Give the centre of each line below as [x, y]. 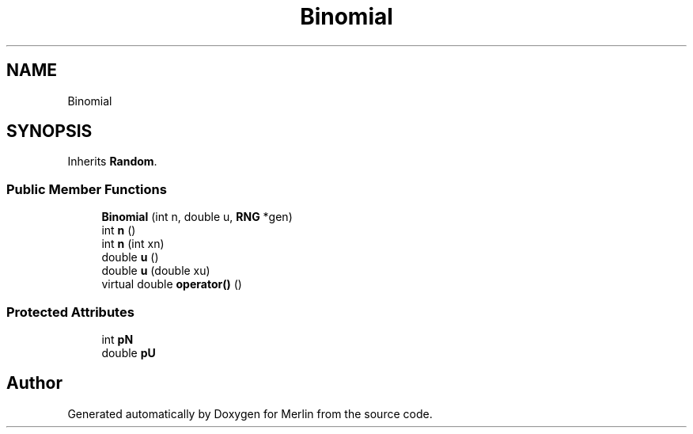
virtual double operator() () [172, 284]
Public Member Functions [87, 189]
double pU [129, 352]
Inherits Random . [112, 162]
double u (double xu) [156, 271]
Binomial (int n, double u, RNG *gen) [197, 217]
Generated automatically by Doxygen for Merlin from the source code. [250, 413]
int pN [117, 339]
